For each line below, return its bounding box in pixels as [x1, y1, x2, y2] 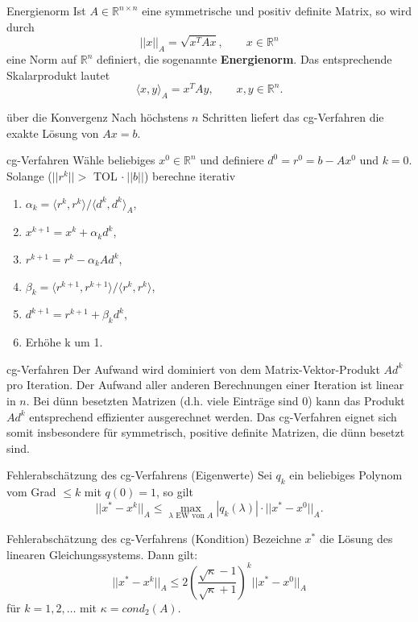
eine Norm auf [6, 51, 77, 68]
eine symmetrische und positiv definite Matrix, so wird [142, 2, 412, 19]
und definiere [200, 151, 264, 168]
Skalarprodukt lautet [6, 66, 110, 83]
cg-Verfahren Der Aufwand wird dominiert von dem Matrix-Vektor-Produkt [6, 360, 380, 377]
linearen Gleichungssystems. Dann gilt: [6, 545, 198, 562]
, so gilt [155, 483, 193, 500]
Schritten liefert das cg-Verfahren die [202, 109, 384, 126]
